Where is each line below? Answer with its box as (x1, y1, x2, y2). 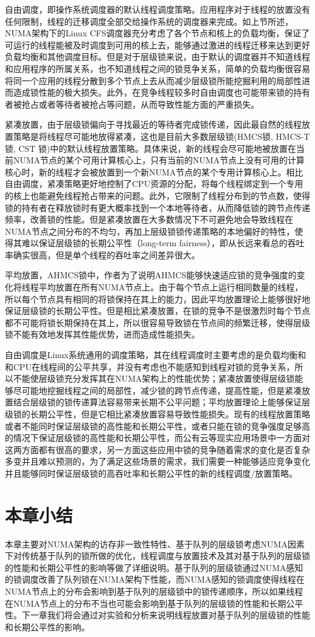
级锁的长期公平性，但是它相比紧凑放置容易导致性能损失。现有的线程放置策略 (5, 408, 310, 420)
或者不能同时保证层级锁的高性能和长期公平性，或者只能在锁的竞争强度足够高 (5, 419, 310, 432)
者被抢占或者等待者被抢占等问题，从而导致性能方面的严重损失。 (5, 97, 259, 110)
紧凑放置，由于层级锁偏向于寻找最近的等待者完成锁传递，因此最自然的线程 (5, 118, 302, 131)
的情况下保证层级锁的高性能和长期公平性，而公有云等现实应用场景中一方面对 (5, 431, 310, 444)
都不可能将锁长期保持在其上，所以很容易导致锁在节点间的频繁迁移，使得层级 (5, 316, 310, 328)
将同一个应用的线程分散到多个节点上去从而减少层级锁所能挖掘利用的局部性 (5, 74, 302, 87)
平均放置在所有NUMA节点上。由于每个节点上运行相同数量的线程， (38, 281, 303, 293)
